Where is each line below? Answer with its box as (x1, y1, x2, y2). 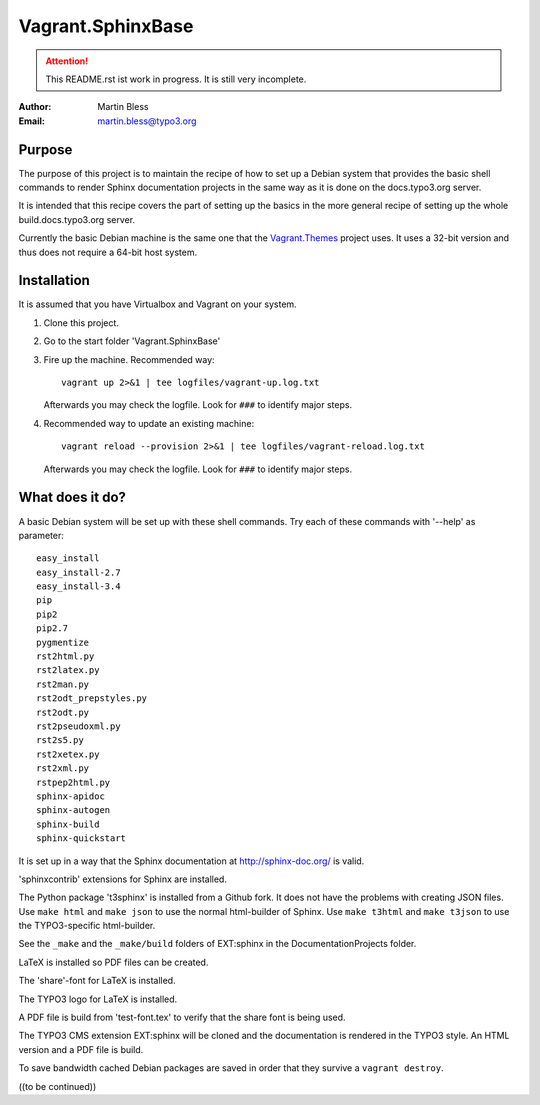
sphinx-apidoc (36, 790, 105, 802)
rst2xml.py (36, 763, 90, 774)
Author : (18, 101, 52, 113)
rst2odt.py (36, 706, 90, 718)
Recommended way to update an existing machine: (43, 417, 255, 429)
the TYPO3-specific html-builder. (18, 920, 156, 932)
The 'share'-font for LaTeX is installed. (18, 975, 176, 987)
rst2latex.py (36, 665, 100, 676)
